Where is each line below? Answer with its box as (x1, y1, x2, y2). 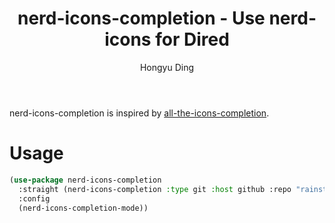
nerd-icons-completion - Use (17, 7, 266, 30)
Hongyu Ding (139, 61, 195, 73)
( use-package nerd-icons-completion (9, 175, 162, 185)
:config (18, 193, 51, 204)
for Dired (155, 28, 230, 51)
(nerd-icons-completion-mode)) (18, 203, 149, 213)
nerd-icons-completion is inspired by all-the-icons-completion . (9, 107, 270, 119)
